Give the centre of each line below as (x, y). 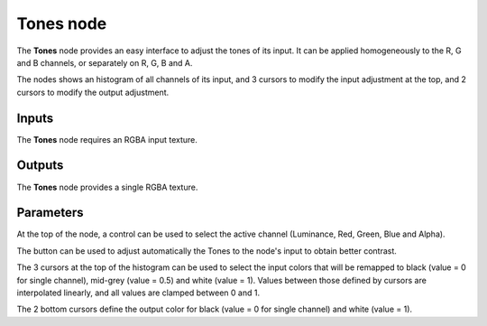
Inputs (35, 118)
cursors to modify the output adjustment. (93, 92)
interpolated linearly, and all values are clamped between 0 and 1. (138, 293)
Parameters (50, 213)
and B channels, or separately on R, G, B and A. (105, 62)
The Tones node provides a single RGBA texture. (107, 187)
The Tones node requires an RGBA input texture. (107, 139)
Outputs (40, 166)
